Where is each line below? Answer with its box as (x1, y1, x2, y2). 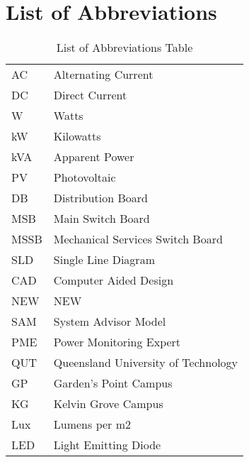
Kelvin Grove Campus (53, 395, 163, 412)
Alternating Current (53, 66, 154, 83)
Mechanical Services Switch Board (53, 231, 223, 248)
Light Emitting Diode (53, 436, 161, 453)
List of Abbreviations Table (56, 39, 193, 56)
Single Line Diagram (53, 251, 155, 268)
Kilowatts (53, 128, 101, 145)
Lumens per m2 (53, 416, 132, 433)
